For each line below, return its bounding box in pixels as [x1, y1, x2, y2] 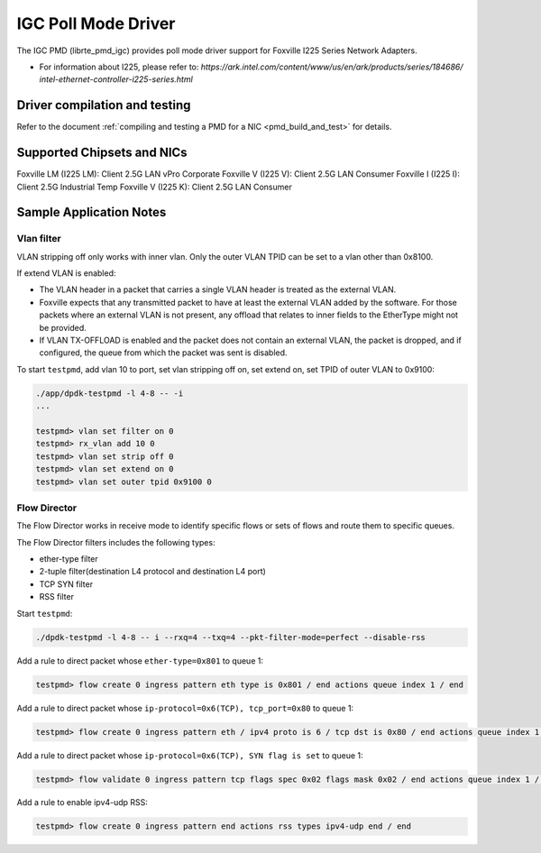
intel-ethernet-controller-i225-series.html [39, 74, 193, 85]
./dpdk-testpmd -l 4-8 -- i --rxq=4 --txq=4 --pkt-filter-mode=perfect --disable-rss [35, 632, 426, 642]
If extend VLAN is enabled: [16, 268, 116, 279]
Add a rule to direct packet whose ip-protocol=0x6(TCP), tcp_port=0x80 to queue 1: [16, 702, 354, 713]
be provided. [39, 322, 87, 333]
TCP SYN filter [39, 578, 94, 590]
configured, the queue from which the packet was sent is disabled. [39, 347, 288, 358]
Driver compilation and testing [16, 97, 191, 113]
